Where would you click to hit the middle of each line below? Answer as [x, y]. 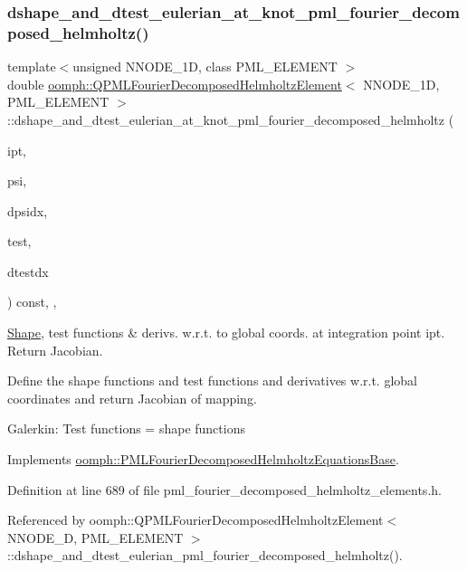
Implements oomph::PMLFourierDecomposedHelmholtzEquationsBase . [203, 459]
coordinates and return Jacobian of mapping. [132, 398]
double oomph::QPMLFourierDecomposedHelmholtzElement [175, 84]
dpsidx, [28, 210]
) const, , [32, 302]
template [32, 67]
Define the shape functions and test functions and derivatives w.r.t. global [212, 381]
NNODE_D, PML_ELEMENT [95, 537]
